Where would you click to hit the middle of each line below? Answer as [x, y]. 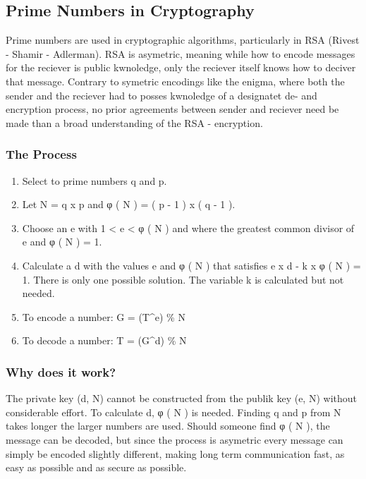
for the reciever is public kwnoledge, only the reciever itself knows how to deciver [181, 67]
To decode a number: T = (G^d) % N [104, 340]
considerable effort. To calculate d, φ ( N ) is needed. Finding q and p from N [173, 412]
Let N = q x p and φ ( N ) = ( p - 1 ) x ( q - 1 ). [129, 204]
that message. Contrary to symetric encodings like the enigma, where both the [175, 81]
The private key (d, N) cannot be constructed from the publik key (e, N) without [181, 398]
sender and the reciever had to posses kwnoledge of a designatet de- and [161, 95]
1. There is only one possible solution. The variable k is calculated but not [183, 279]
